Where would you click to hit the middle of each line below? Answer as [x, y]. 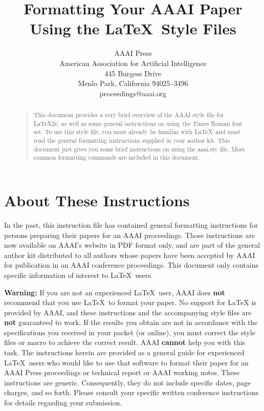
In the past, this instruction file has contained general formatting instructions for [131, 224]
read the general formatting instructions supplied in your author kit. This [131, 140]
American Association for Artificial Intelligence [133, 63]
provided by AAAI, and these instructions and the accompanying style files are [128, 312]
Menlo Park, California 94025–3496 [133, 83]
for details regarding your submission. [63, 403]
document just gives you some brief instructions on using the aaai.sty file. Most [139, 149]
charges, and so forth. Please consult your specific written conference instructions [131, 392]
